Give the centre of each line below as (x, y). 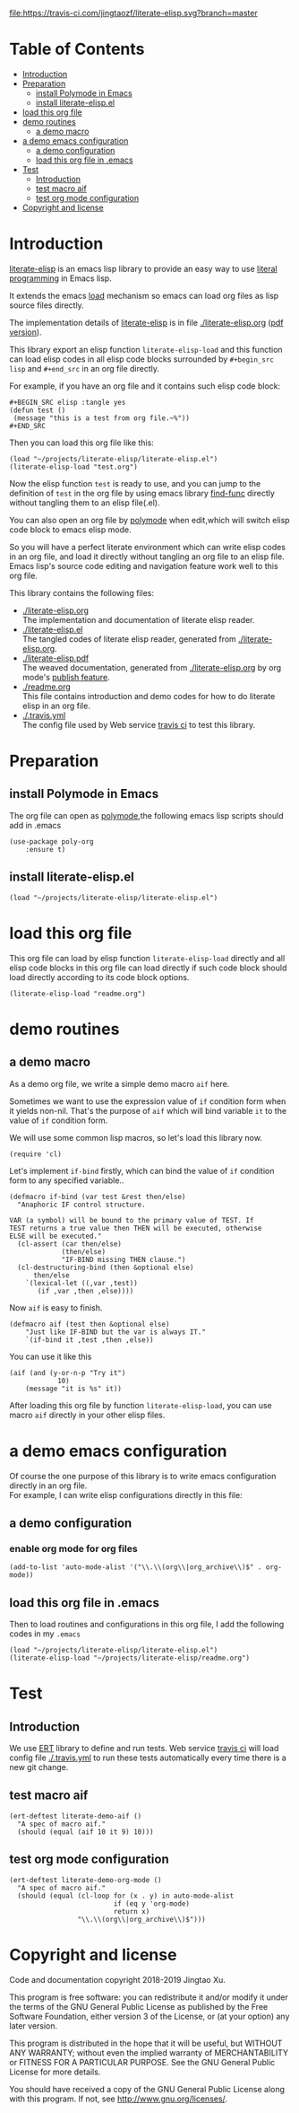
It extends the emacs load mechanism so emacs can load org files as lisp (144, 295)
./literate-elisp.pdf (56, 658)
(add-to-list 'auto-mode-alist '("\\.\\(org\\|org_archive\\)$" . (136, 1567)
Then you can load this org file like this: (81, 443)
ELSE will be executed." (56, 1236)
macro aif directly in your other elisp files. (87, 1415)
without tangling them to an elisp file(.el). (85, 503)
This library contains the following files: (82, 592)
